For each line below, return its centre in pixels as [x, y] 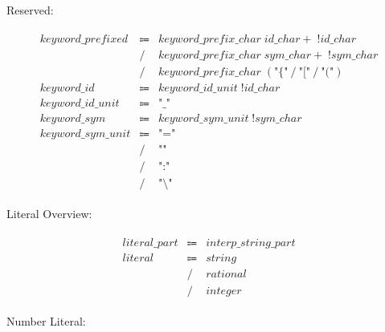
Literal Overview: [49, 213]
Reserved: [30, 10]
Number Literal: [46, 320]
